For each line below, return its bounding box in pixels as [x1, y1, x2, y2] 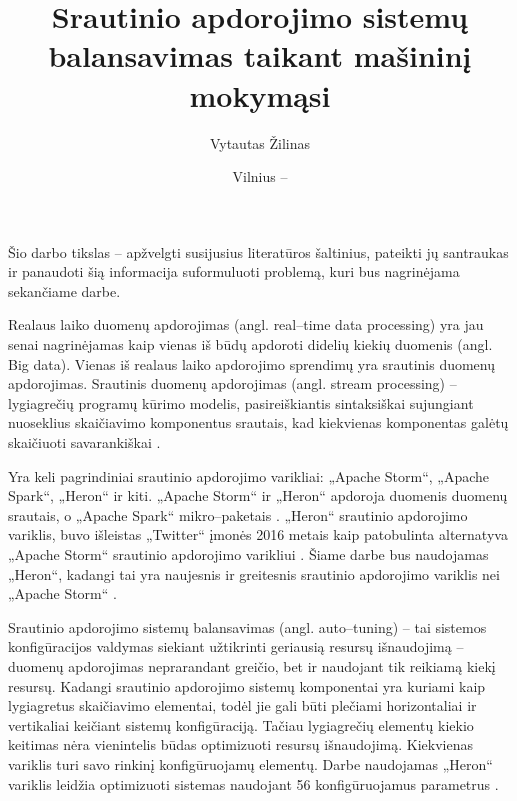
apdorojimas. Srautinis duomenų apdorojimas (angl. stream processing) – [8, 373, 457, 394]
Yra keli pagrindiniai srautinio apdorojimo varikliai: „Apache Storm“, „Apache [8, 465, 490, 486]
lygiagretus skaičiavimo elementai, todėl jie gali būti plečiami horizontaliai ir [8, 695, 477, 716]
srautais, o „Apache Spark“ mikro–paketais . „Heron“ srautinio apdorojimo [8, 504, 468, 525]
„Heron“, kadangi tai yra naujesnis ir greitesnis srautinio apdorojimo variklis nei [8, 563, 500, 584]
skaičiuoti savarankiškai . [8, 432, 161, 453]
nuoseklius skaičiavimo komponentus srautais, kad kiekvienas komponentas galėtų [8, 412, 509, 433]
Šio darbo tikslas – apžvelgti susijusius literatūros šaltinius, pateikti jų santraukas [8, 241, 509, 262]
